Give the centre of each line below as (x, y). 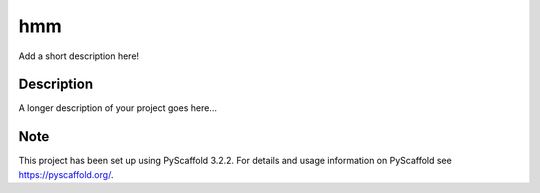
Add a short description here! (79, 56)
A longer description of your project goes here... (117, 108)
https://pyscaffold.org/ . (66, 174)
